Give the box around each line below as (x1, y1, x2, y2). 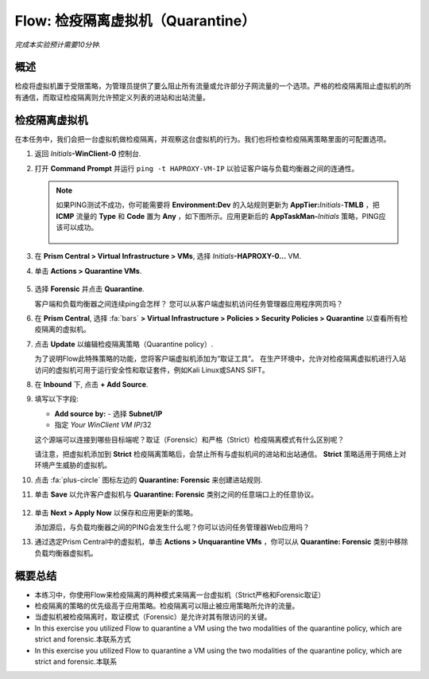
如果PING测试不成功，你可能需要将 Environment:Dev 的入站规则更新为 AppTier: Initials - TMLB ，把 (56, 200, 381, 210)
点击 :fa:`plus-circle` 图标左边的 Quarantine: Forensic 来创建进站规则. (34, 474, 263, 485)
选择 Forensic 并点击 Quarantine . (34, 284, 145, 294)
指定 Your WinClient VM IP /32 (54, 420, 152, 430)
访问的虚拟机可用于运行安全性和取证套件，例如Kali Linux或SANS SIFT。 (34, 365, 269, 374)
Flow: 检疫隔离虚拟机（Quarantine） (14, 12, 256, 29)
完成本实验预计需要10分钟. (14, 40, 101, 49)
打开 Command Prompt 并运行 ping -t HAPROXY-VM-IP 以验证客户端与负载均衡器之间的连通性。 (34, 163, 359, 173)
